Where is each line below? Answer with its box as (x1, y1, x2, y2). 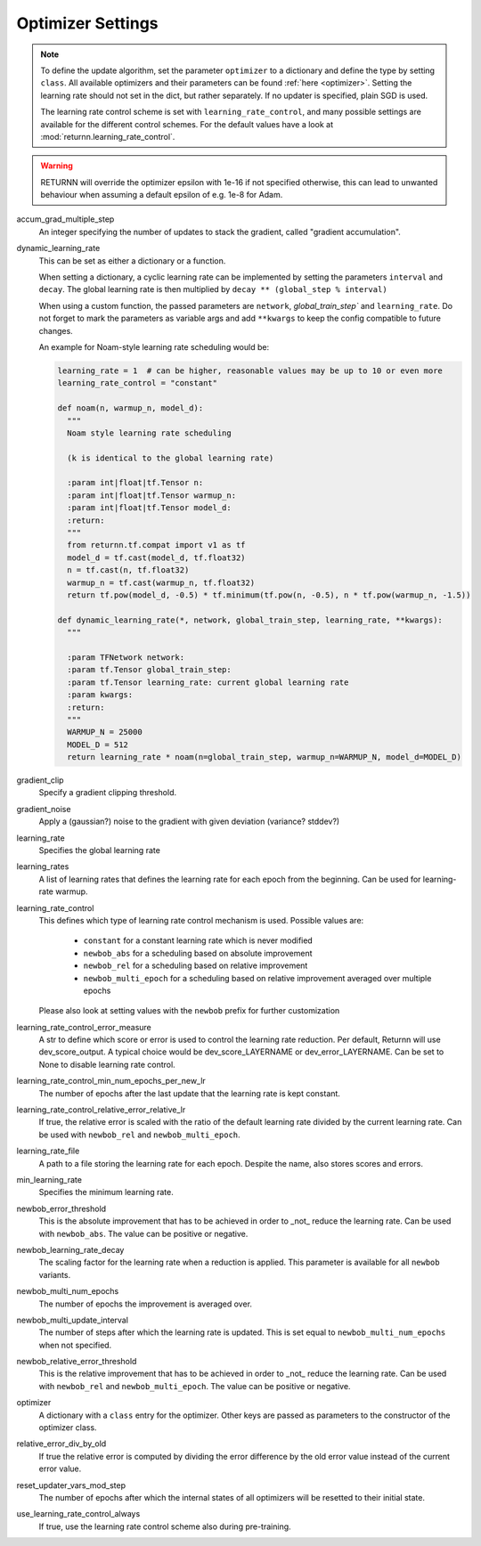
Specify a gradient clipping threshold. (38, 787, 177, 798)
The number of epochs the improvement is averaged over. (38, 1298, 253, 1309)
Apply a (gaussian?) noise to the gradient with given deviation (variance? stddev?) (38, 816, 340, 827)
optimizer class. (38, 1422, 97, 1433)
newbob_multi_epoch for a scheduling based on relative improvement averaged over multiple (83, 972, 432, 983)
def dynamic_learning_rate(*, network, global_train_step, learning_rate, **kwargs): (57, 614, 443, 625)
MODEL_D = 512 (67, 739, 129, 750)
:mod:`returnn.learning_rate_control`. (40, 131, 175, 142)
